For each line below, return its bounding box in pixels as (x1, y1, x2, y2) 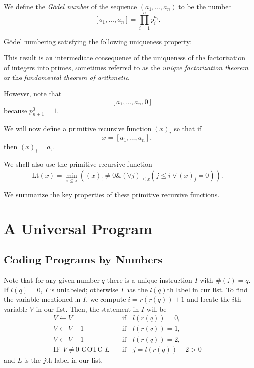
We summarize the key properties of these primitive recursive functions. (4, 189, 220, 199)
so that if (174, 123, 202, 133)
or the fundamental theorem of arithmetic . (4, 72, 130, 82)
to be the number (178, 1, 231, 11)
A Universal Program (4, 218, 152, 238)
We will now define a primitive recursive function (4, 123, 152, 133)
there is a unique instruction (107, 275, 192, 285)
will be (146, 303, 167, 314)
